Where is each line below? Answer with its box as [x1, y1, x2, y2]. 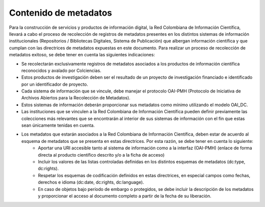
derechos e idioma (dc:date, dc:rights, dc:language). [38, 179, 144, 185]
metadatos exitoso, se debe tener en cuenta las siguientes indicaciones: [9, 52, 155, 58]
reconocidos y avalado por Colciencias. [21, 68, 102, 73]
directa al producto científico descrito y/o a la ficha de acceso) [38, 152, 165, 158]
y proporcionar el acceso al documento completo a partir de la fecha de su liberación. [38, 193, 212, 199]
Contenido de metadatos [9, 7, 112, 18]
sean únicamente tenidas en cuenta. [21, 122, 95, 128]
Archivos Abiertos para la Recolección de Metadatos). [21, 95, 131, 101]
